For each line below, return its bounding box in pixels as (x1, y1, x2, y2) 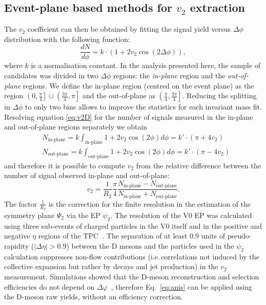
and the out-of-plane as (82, 90, 155, 101)
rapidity (4, 241, 29, 251)
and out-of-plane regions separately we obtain (4, 121, 148, 132)
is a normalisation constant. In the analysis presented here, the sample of (31, 60, 260, 71)
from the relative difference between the (136, 160, 261, 170)
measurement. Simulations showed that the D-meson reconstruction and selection (4, 271, 259, 281)
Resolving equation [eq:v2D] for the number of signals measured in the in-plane (4, 111, 253, 122)
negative (4, 230, 30, 241)
